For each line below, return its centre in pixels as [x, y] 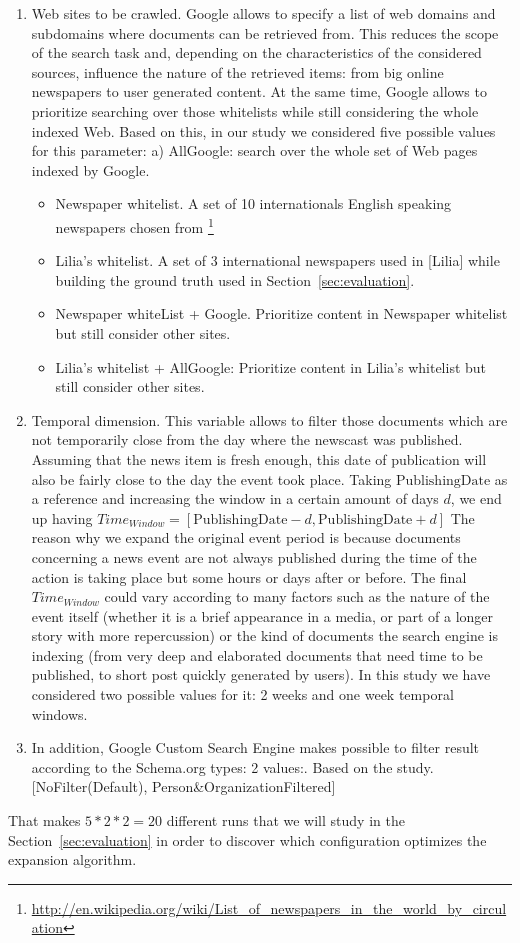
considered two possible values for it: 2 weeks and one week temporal [242, 694]
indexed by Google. [90, 169]
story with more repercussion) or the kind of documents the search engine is [264, 635]
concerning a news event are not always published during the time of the [254, 556]
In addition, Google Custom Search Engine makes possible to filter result [255, 747]
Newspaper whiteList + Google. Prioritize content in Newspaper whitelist [281, 313]
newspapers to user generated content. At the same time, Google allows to [259, 91]
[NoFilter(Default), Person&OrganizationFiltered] [183, 786]
